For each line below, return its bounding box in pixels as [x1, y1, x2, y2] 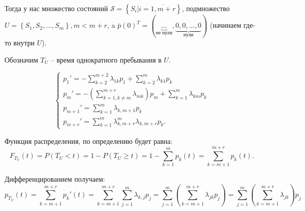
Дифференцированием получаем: [5, 174, 105, 184]
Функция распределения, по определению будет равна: [5, 135, 173, 146]
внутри [13, 37, 35, 47]
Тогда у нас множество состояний [5, 3, 108, 13]
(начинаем [210, 20, 241, 30]
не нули [156, 30, 173, 36]
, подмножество [182, 3, 230, 13]
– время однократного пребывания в [50, 54, 162, 65]
